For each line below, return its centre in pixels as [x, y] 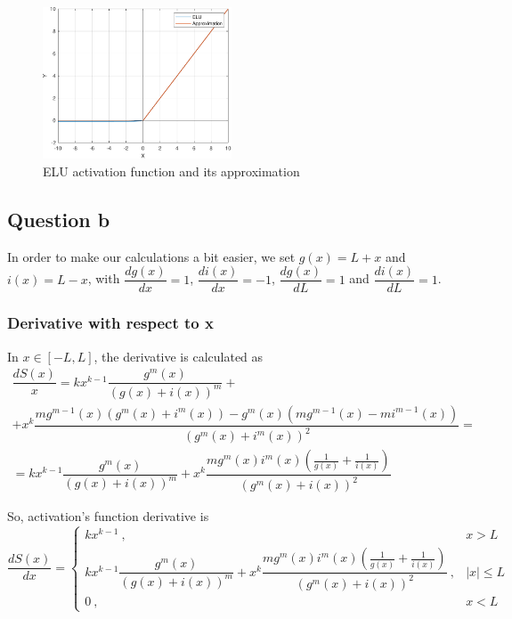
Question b [59, 219]
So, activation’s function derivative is [108, 516]
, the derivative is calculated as [179, 356]
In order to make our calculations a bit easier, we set [151, 256]
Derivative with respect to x [110, 323]
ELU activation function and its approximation [171, 171]
